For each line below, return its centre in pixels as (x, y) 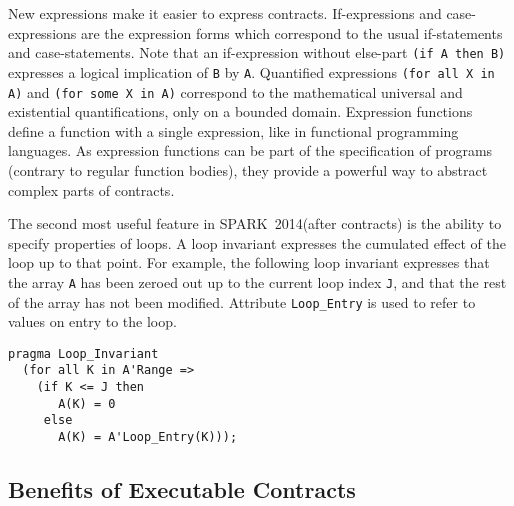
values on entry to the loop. (92, 321)
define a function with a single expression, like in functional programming (233, 130)
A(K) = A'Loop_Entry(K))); (148, 437)
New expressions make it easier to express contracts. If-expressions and (225, 13)
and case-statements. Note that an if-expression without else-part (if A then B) (257, 52)
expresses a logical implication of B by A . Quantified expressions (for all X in (251, 71)
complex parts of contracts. (91, 189)
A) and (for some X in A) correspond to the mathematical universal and (235, 91)
